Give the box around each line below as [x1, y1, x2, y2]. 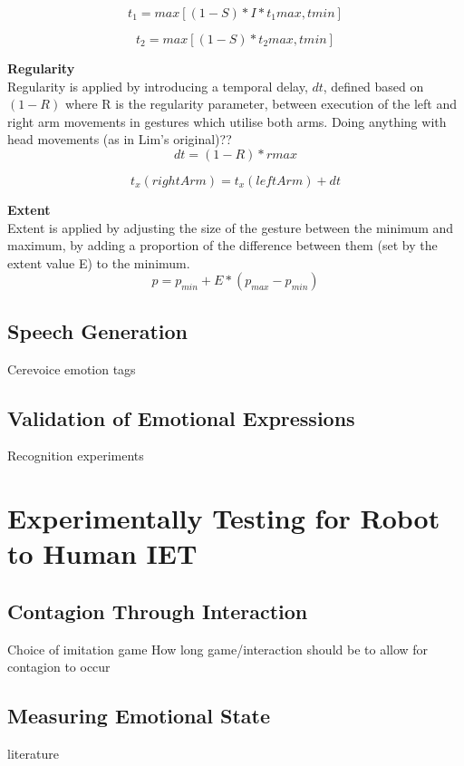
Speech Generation [7, 316, 188, 344]
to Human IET [7, 535, 198, 572]
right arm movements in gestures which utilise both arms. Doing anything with [7, 112, 447, 131]
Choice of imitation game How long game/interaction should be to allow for [7, 639, 429, 658]
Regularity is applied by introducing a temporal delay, [7, 76, 308, 95]
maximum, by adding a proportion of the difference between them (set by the [7, 236, 438, 255]
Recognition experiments [7, 446, 144, 465]
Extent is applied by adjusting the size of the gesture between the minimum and [7, 218, 454, 237]
